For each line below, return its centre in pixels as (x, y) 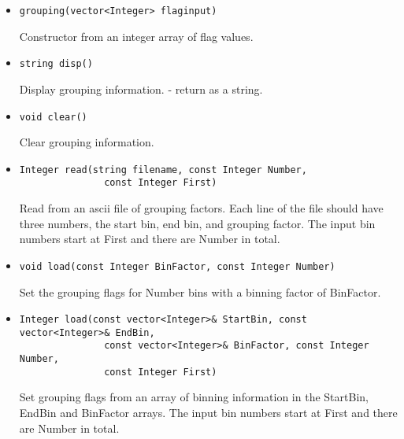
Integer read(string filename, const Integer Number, (163, 170)
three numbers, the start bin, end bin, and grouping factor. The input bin (197, 223)
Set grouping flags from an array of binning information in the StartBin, (194, 397)
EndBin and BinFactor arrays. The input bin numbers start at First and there (208, 412)
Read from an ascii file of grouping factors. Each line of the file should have (201, 208)
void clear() (53, 117)
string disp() (56, 64)
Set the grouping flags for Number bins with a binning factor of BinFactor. (200, 291)
